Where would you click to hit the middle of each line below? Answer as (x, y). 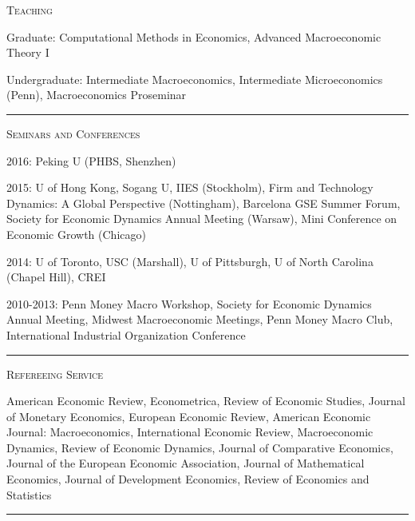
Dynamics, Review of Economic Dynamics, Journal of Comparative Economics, (200, 447)
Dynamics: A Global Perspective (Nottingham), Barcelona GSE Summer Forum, (204, 203)
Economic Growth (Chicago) (76, 234)
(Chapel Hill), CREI (56, 277)
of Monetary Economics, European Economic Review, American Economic (189, 416)
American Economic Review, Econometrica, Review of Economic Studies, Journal (206, 401)
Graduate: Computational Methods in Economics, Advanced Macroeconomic (194, 36)
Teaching (30, 10)
